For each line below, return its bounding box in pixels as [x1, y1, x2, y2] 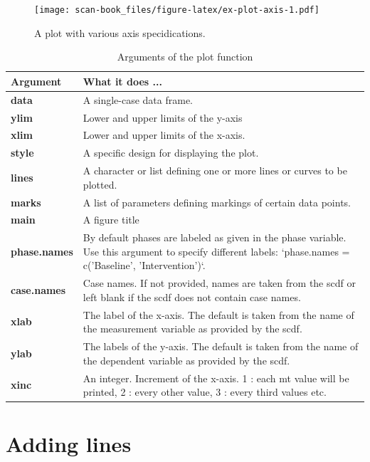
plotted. [83, 177, 117, 191]
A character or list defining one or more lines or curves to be [83, 163, 347, 178]
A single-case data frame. [83, 92, 194, 107]
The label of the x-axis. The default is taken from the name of [83, 307, 354, 322]
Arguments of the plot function [117, 49, 253, 64]
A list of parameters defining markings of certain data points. [83, 194, 351, 209]
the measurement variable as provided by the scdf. [83, 321, 302, 336]
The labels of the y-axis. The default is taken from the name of [83, 339, 359, 354]
